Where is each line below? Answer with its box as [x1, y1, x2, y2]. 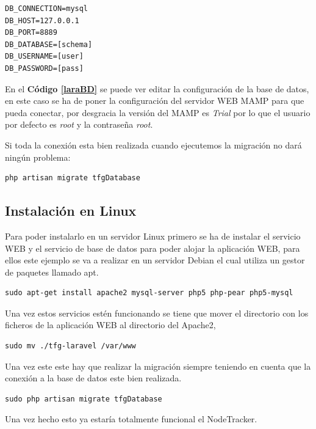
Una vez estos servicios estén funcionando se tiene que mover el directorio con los [5, 306, 309, 319]
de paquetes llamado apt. [5, 265, 99, 278]
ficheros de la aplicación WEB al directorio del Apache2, [5, 318, 216, 331]
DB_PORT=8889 [5, 28, 57, 37]
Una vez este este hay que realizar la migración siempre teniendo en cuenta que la [5, 359, 311, 372]
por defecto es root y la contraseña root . [5, 118, 153, 131]
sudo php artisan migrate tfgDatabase [5, 394, 162, 403]
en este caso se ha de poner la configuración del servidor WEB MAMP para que [5, 94, 304, 107]
